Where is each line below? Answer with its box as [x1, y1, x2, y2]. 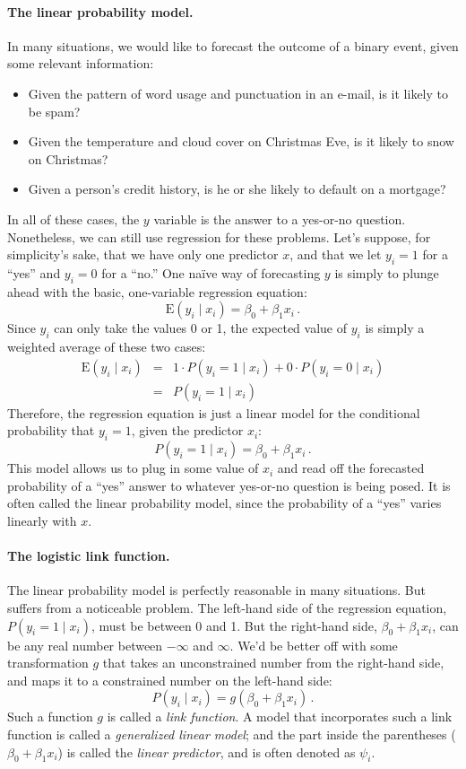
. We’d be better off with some [229, 635, 398, 654]
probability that [7, 421, 95, 440]
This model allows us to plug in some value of [7, 459, 259, 477]
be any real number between [7, 635, 163, 654]
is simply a [365, 319, 425, 337]
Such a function [7, 707, 93, 726]
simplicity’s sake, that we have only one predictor [7, 245, 279, 264]
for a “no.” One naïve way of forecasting [101, 263, 321, 282]
